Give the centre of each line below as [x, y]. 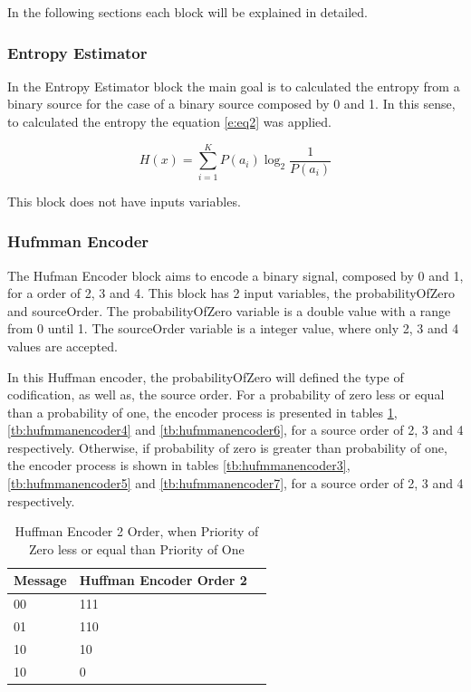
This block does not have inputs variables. [124, 201]
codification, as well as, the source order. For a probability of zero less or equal [226, 394]
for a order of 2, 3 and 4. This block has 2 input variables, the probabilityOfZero [231, 293]
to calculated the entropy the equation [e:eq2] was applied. [169, 121]
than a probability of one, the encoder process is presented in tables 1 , [202, 412]
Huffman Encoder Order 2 [163, 580]
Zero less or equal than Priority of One [137, 548]
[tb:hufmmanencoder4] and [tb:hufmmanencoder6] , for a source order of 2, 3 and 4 [235, 430]
